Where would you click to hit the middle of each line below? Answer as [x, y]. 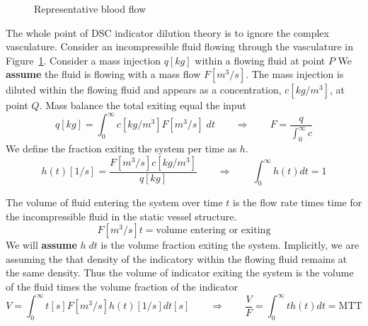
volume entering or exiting [213, 231]
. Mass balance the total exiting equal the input [143, 105]
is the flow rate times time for [298, 202]
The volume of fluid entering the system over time [114, 202]
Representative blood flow [90, 9]
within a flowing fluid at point [260, 60]
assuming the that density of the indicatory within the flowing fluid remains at [177, 258]
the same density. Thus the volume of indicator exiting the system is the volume [180, 272]
